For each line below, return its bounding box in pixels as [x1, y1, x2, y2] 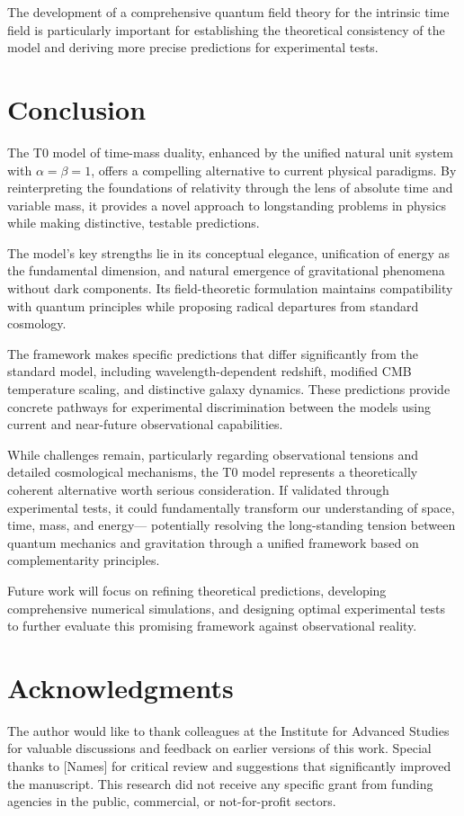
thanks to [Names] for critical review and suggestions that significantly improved [7, 757, 451, 776]
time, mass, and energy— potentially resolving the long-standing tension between [7, 516, 456, 534]
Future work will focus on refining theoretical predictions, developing [7, 580, 387, 599]
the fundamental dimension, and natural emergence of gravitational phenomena [7, 261, 445, 280]
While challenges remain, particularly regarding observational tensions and [7, 444, 419, 463]
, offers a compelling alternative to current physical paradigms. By [91, 160, 457, 179]
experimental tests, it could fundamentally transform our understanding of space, [7, 498, 455, 516]
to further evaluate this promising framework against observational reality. [7, 616, 417, 635]
